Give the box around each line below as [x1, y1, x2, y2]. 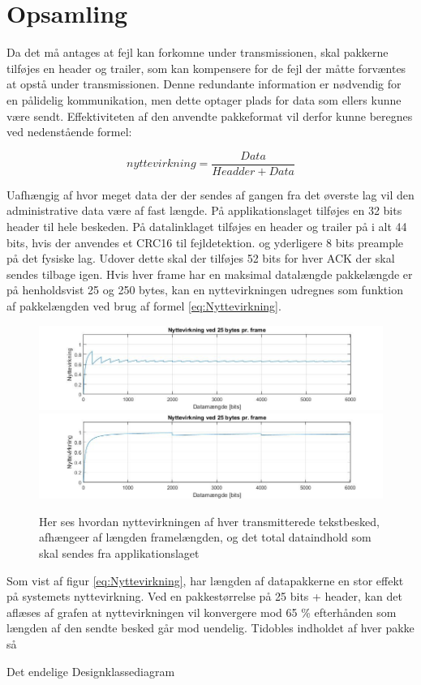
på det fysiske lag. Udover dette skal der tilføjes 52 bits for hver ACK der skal [6, 250, 395, 267]
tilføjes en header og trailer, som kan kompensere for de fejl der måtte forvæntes [6, 59, 406, 76]
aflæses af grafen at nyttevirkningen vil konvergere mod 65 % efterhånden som [6, 603, 397, 620]
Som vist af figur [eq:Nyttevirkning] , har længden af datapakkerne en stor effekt [6, 572, 404, 589]
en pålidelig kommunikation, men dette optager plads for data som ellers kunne [6, 91, 402, 108]
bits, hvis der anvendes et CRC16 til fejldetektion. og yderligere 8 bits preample [6, 233, 404, 250]
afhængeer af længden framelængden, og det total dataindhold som [39, 529, 372, 546]
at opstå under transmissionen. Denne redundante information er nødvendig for [6, 75, 402, 92]
